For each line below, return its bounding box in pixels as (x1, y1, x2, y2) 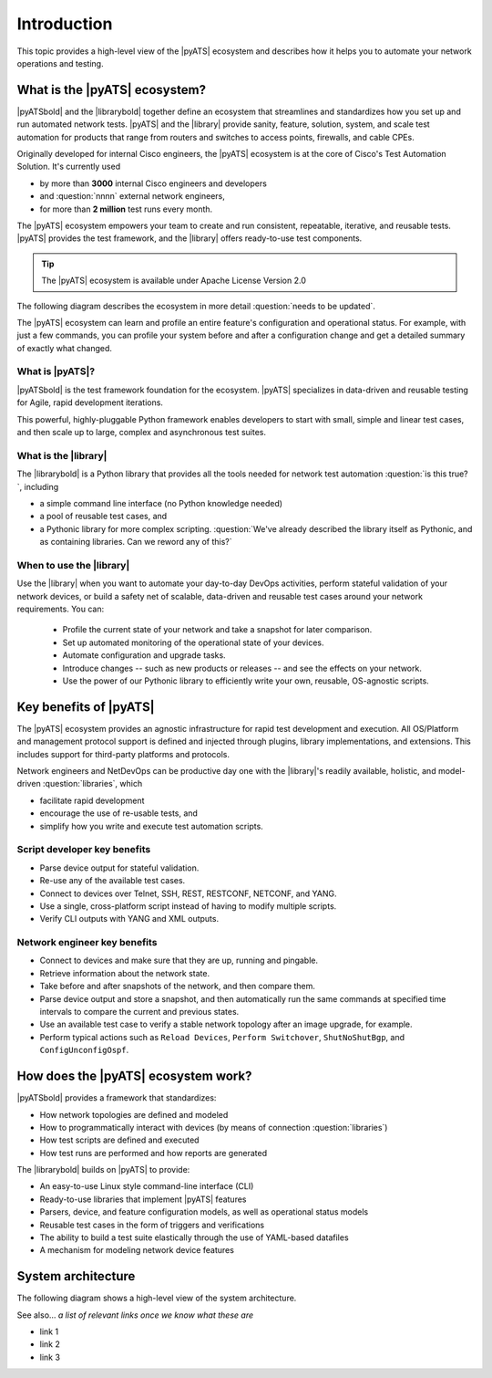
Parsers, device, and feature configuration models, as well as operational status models (39, 1206, 369, 1217)
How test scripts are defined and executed (39, 1134, 200, 1145)
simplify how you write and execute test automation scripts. (39, 820, 263, 831)
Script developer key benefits (16, 843, 151, 856)
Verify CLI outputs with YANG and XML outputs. (39, 913, 219, 924)
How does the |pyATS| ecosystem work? (16, 1069, 252, 1084)
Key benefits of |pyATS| (16, 699, 155, 715)
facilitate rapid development (39, 795, 145, 806)
